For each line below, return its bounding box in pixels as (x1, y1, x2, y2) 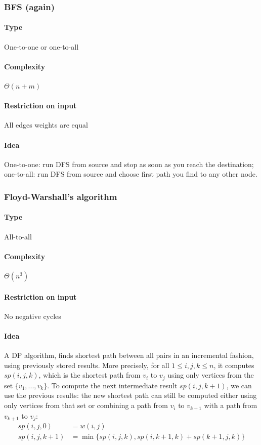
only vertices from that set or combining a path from (4, 400, 168, 411)
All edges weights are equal (4, 119, 88, 130)
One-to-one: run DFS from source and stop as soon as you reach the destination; (4, 158, 254, 169)
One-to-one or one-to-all (4, 41, 79, 52)
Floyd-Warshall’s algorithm (4, 190, 117, 203)
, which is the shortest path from (38, 370, 141, 380)
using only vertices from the (167, 370, 254, 380)
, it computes (213, 359, 254, 370)
